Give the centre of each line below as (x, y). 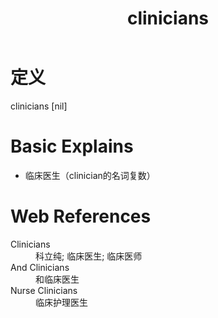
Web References (81, 216)
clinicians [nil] (39, 106)
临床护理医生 (61, 302)
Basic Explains (72, 146)
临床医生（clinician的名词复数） (90, 175)
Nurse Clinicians (44, 290)
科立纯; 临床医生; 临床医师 (89, 256)
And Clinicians (40, 267)
